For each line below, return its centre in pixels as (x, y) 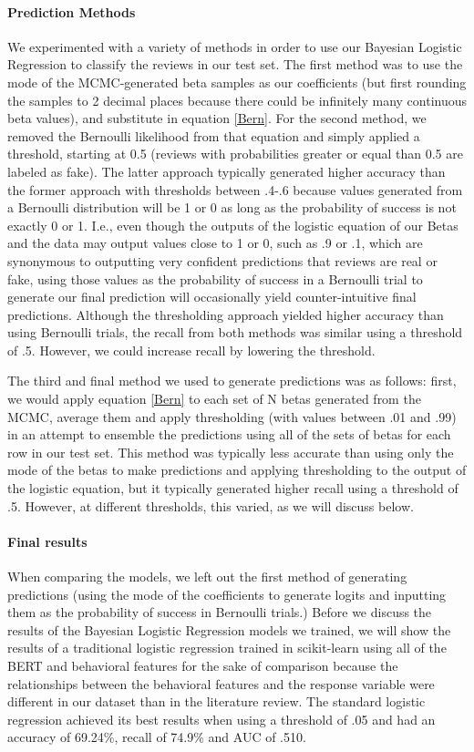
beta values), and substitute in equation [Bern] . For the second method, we (217, 118)
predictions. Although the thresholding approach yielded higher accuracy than (226, 314)
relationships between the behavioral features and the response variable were (221, 683)
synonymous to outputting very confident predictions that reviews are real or (222, 260)
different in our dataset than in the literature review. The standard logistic (216, 701)
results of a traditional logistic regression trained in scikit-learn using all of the (227, 648)
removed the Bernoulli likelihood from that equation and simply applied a (214, 135)
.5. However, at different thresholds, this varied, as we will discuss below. (211, 505)
